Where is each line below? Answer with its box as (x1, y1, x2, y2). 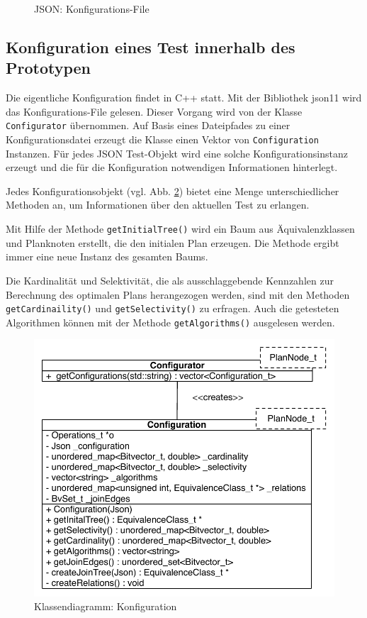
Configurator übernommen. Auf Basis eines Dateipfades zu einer (6, 118, 290, 133)
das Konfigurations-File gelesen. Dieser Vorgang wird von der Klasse (6, 104, 303, 118)
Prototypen (6, 57, 91, 79)
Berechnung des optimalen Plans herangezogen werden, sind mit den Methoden (6, 287, 350, 302)
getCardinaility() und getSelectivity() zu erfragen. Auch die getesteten (6, 301, 339, 316)
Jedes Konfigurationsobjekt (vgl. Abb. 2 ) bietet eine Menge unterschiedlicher (6, 183, 339, 198)
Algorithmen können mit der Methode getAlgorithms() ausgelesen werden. (6, 314, 335, 329)
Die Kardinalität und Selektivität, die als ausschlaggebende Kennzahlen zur (6, 272, 334, 287)
